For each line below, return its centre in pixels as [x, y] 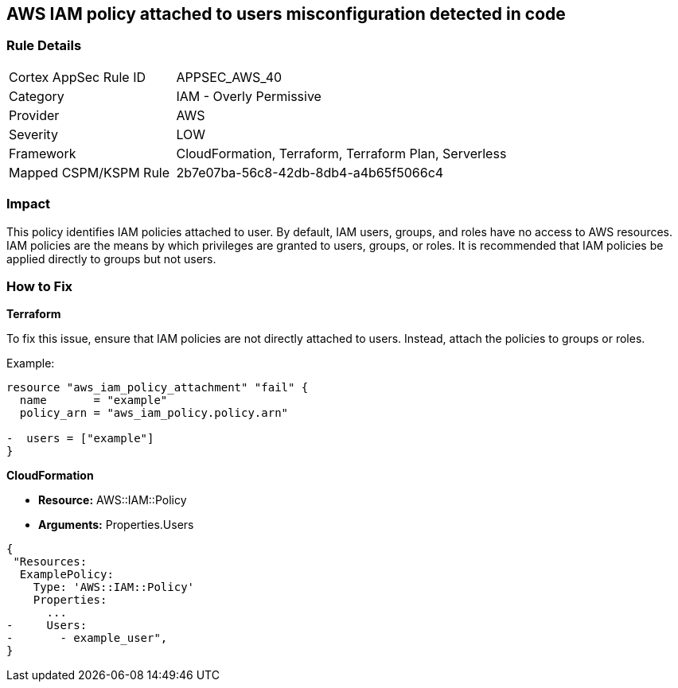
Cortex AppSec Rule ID [78, 77]
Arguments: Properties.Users [116, 525]
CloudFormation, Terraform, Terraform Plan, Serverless [341, 153]
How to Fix [40, 286]
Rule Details [44, 46]
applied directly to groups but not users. [111, 258]
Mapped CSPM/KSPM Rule [90, 172]
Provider [34, 115]
